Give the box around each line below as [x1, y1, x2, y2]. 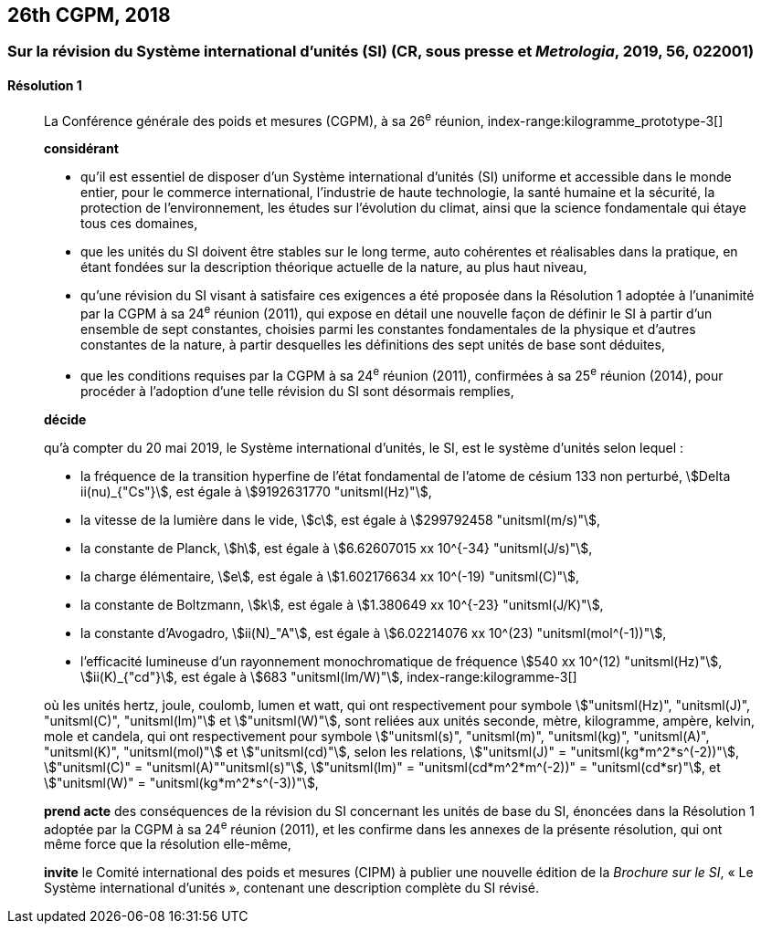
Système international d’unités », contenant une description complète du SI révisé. [44, 880, 540, 896]
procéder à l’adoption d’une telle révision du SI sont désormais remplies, [80, 382, 514, 399]
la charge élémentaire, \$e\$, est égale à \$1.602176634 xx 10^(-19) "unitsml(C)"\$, [80, 568, 580, 584]
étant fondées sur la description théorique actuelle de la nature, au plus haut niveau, [80, 259, 587, 276]
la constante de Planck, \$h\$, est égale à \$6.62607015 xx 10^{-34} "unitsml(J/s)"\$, [80, 539, 593, 556]
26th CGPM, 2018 [7, 4, 171, 26]
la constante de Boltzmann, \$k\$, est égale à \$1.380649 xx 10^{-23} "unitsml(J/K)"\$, [80, 596, 604, 612]
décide [44, 411, 87, 427]
